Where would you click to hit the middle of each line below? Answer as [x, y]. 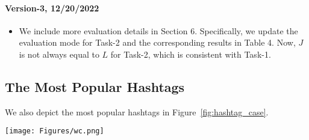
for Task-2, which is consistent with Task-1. [191, 54]
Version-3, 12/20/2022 [52, 8]
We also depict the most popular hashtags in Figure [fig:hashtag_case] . [137, 111]
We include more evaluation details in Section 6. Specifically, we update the [158, 30]
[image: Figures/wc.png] [55, 131]
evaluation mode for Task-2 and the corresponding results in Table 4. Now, [157, 42]
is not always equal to [59, 54]
